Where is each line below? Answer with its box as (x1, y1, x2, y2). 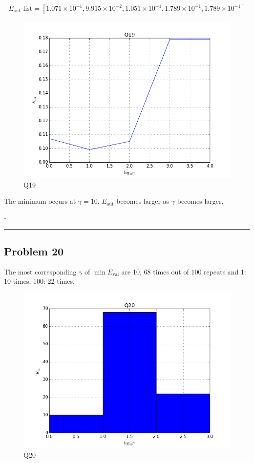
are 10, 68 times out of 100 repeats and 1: (121, 266, 246, 276)
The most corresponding (4, 266, 77, 276)
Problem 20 (4, 243, 64, 258)
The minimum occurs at (4, 196, 76, 206)
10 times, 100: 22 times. (4, 276, 75, 286)
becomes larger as (116, 196, 169, 206)
